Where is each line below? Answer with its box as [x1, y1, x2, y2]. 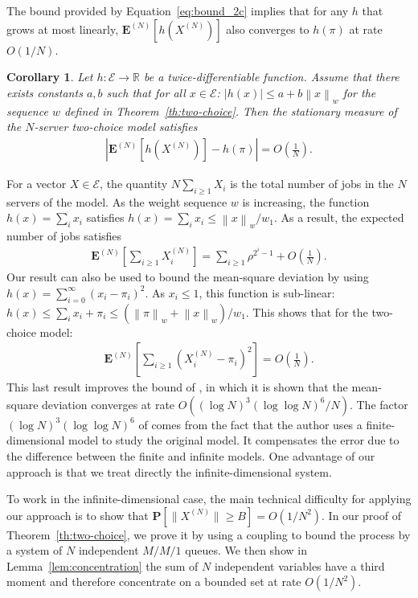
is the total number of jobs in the [230, 175, 394, 192]
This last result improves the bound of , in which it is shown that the [6, 379, 348, 395]
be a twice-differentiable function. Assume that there [144, 68, 400, 85]
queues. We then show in [185, 542, 307, 559]
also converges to [226, 20, 309, 37]
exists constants [6, 84, 83, 100]
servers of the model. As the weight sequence [6, 193, 227, 210]
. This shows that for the [245, 303, 368, 320]
